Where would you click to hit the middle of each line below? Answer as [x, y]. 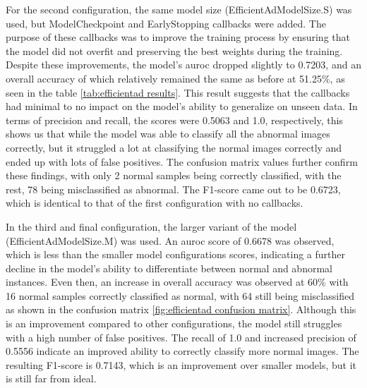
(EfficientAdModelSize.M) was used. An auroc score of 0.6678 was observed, [170, 240]
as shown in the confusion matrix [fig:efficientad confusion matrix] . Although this [181, 309]
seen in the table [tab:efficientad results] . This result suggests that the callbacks [178, 92]
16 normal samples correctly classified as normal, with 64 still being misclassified [180, 295]
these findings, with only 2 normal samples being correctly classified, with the [174, 175]
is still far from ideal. [51, 378]
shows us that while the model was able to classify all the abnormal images [168, 134]
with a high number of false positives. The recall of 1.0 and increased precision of [181, 337]
